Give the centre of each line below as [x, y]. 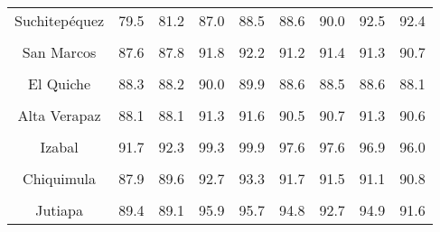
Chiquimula [60, 178]
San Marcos [59, 52]
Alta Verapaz [59, 115]
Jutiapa [59, 210]
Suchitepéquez [60, 20]
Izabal [59, 147]
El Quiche [60, 84]
